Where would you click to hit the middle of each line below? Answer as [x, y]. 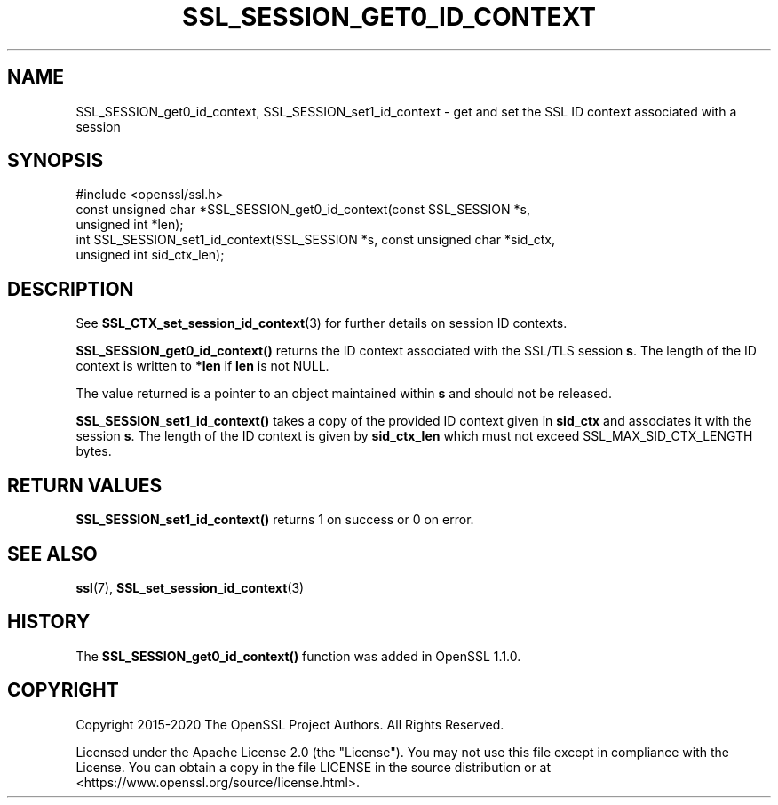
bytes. [94, 451]
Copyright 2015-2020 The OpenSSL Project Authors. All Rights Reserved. [290, 724]
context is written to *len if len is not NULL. [202, 366]
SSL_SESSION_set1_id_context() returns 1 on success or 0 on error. [275, 520]
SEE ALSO [52, 554]
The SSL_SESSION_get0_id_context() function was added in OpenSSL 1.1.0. [298, 656]
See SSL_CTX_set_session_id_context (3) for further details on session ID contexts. [322, 323]
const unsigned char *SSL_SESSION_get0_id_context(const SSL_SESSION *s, [303, 210]
